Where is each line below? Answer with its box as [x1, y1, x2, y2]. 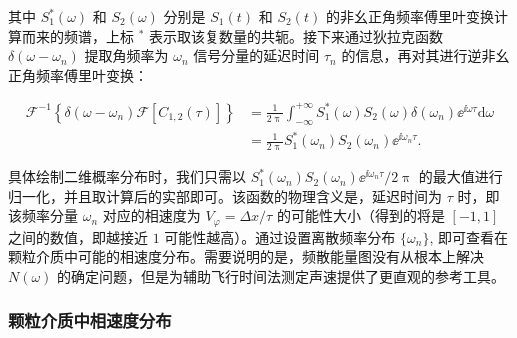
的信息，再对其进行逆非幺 [341, 45, 510, 66]
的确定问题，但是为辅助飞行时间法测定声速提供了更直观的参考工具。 [57, 265, 506, 286]
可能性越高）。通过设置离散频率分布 [164, 226, 396, 247]
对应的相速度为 [102, 205, 201, 226]
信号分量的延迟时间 [193, 45, 320, 66]
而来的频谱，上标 [21, 25, 134, 46]
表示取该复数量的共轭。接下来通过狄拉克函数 [149, 25, 444, 46]
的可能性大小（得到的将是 [276, 205, 445, 226]
